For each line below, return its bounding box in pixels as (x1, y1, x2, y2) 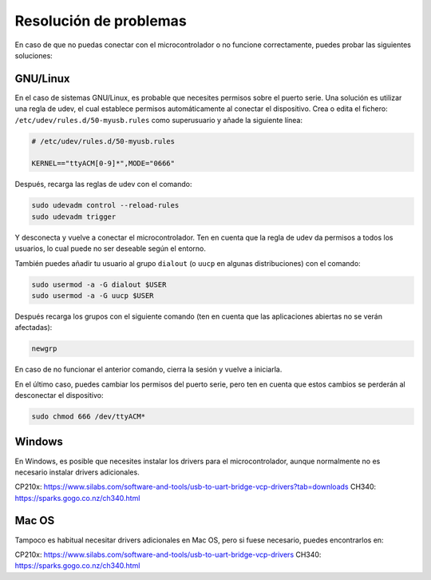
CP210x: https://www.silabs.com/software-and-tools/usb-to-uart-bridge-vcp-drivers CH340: (14, 550, 322, 559)
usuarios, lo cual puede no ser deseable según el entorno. (14, 244, 207, 253)
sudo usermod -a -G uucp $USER (31, 291, 155, 300)
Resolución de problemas (14, 12, 187, 30)
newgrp (31, 344, 57, 353)
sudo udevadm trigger (31, 212, 117, 221)
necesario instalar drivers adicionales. (14, 467, 140, 477)
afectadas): (14, 323, 53, 332)
